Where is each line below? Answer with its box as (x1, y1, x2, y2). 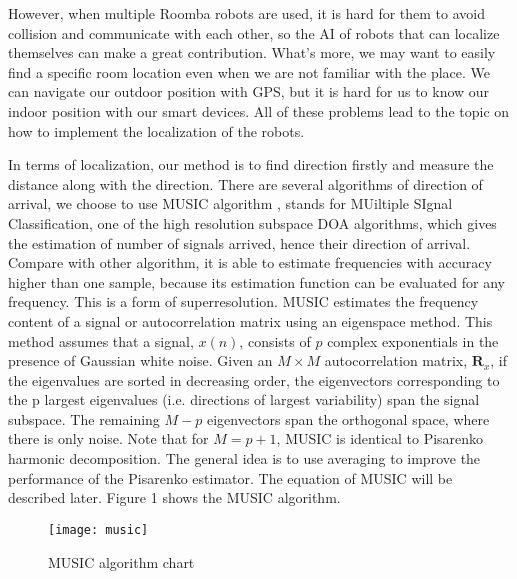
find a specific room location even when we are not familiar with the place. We (8, 61, 491, 82)
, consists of (239, 330, 311, 351)
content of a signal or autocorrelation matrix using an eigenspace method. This (8, 310, 493, 331)
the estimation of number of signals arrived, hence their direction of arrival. (8, 232, 471, 253)
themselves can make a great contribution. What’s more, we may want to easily (8, 42, 496, 63)
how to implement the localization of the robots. (8, 120, 305, 141)
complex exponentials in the (327, 330, 499, 351)
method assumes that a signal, (8, 330, 194, 351)
